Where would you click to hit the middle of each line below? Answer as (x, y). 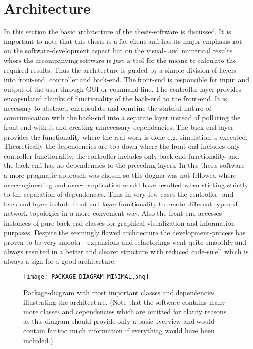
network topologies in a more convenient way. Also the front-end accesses (113, 213)
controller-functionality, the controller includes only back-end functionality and (122, 155)
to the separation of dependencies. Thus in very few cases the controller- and (119, 194)
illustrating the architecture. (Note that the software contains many (125, 302)
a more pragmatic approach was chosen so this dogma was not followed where (120, 175)
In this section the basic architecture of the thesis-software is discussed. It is (117, 31)
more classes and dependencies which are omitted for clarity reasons (125, 311)
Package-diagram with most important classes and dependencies (119, 292)
